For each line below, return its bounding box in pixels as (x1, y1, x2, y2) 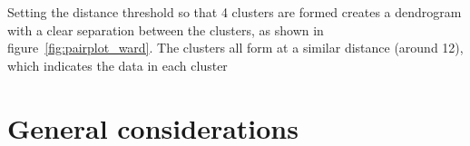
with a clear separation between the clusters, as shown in (7, 20, 324, 39)
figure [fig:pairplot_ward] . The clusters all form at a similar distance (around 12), (7, 38, 464, 57)
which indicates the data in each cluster (7, 55, 228, 74)
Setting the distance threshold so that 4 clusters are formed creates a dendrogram (7, 3, 462, 21)
